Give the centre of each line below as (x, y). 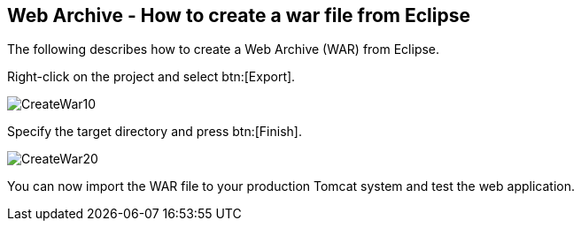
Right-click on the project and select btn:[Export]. (151, 77)
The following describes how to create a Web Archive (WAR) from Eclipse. (224, 49)
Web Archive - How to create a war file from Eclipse (239, 15)
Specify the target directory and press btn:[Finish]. (155, 132)
